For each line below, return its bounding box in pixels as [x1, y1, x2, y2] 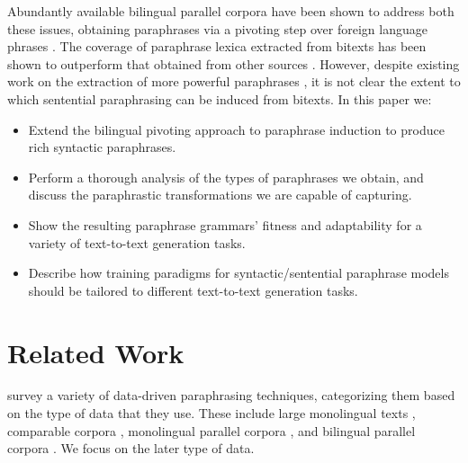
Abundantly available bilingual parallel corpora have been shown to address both [7, 2, 454, 20]
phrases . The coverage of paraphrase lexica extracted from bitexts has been [7, 37, 427, 56]
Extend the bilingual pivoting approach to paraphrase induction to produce [28, 120, 445, 138]
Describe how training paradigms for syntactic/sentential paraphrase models [28, 263, 449, 282]
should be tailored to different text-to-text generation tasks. [28, 280, 358, 299]
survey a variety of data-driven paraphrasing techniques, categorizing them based [7, 386, 455, 405]
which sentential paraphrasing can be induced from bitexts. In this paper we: [7, 89, 432, 108]
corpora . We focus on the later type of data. [7, 439, 255, 458]
